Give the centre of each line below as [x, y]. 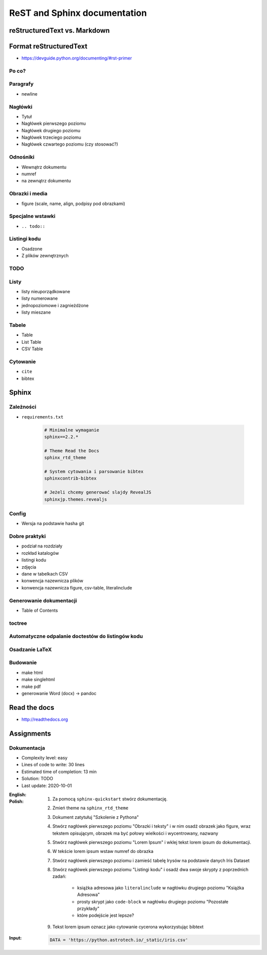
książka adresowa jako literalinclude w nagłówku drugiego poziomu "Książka [161, 888]
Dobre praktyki [27, 536]
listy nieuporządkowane [46, 291]
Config [18, 514]
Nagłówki [21, 106]
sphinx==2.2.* [61, 437]
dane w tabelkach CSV [45, 574]
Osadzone [32, 249]
